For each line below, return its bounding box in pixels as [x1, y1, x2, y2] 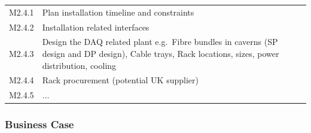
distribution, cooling [42, 59, 117, 71]
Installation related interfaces [42, 20, 150, 33]
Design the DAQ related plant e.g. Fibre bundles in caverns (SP [42, 35, 278, 48]
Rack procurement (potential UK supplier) [42, 74, 199, 86]
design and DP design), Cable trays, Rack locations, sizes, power [42, 47, 279, 60]
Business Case [5, 117, 74, 132]
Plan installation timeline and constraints [42, 5, 194, 18]
